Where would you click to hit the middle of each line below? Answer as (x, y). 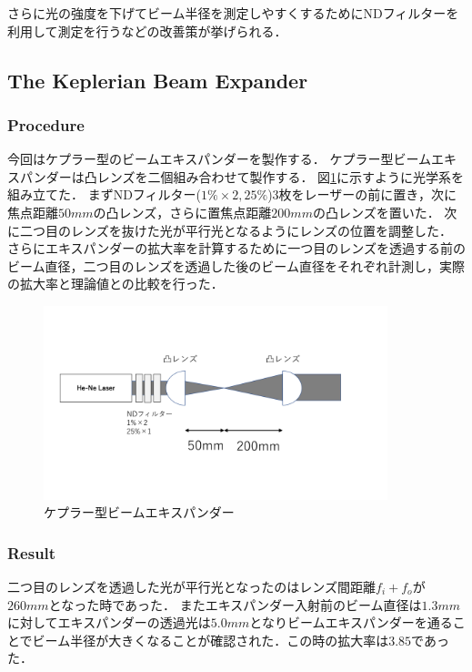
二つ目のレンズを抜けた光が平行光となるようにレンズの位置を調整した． (236, 230)
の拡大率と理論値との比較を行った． (115, 284)
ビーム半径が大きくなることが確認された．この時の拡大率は (211, 640)
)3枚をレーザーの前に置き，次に (362, 194)
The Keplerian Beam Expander (158, 80)
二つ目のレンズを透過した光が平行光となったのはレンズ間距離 (192, 586)
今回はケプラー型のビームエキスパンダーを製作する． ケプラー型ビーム (220, 159)
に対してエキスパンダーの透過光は (109, 622)
